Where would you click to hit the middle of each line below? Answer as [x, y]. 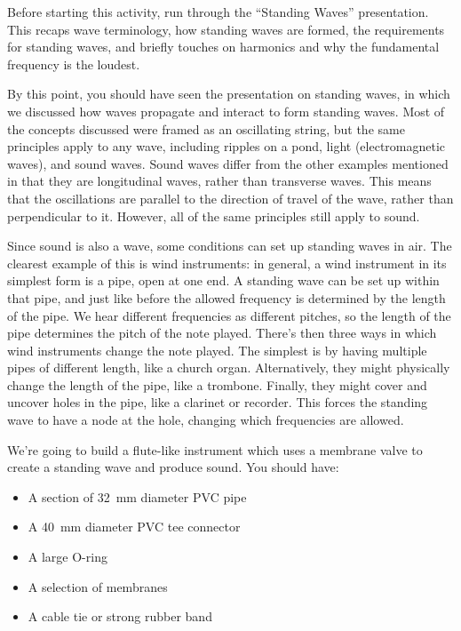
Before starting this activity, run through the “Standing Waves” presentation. [218, 12]
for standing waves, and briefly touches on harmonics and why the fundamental [223, 47]
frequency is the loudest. [74, 64]
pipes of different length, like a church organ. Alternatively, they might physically [229, 367]
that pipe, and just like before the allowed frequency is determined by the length [227, 297]
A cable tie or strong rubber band [120, 616]
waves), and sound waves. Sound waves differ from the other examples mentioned [228, 163]
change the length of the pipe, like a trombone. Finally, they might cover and [217, 384]
